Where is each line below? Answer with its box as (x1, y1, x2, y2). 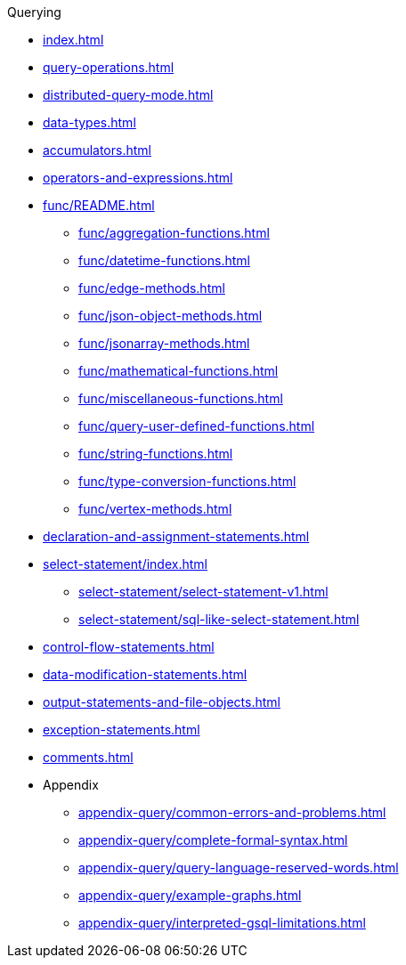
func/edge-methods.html (78, 280, 225, 296)
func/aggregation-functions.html (78, 225, 270, 240)
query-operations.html (43, 60, 175, 75)
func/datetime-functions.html (78, 253, 250, 268)
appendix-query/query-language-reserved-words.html (78, 860, 399, 875)
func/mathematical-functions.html (78, 363, 279, 378)
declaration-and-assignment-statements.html (43, 529, 310, 544)
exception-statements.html (43, 722, 200, 737)
